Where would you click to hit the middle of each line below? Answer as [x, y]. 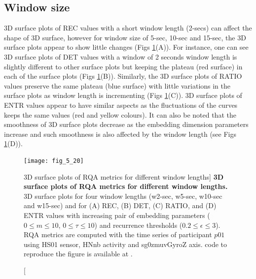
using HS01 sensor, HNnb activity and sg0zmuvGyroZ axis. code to [126, 244]
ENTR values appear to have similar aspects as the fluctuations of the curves [121, 105]
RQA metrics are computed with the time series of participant [118, 234]
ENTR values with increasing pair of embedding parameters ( [117, 215]
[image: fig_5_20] [54, 161]
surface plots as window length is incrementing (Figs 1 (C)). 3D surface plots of [123, 95]
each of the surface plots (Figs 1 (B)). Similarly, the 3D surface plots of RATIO [123, 76]
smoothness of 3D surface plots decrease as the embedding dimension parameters [126, 124]
